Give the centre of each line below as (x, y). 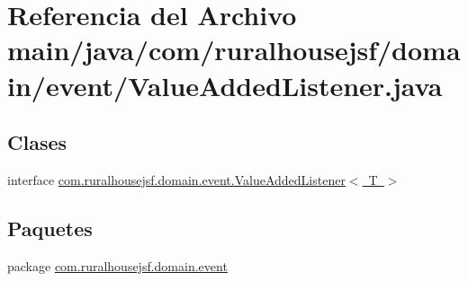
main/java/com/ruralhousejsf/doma (234, 50)
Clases (37, 142)
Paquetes (50, 228)
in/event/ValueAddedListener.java (225, 85)
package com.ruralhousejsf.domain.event (117, 265)
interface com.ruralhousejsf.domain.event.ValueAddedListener (176, 179)
